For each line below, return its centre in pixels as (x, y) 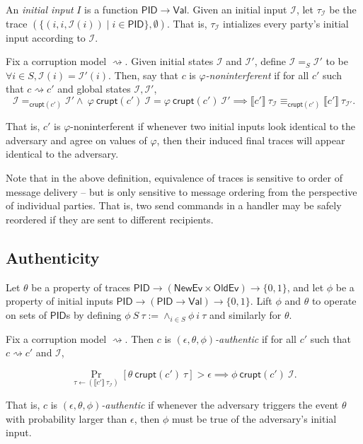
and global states (94, 89)
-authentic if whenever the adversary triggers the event (220, 404)
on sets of (27, 314)
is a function (111, 9)
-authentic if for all (256, 338)
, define (270, 61)
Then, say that (146, 75)
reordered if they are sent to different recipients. (110, 219)
